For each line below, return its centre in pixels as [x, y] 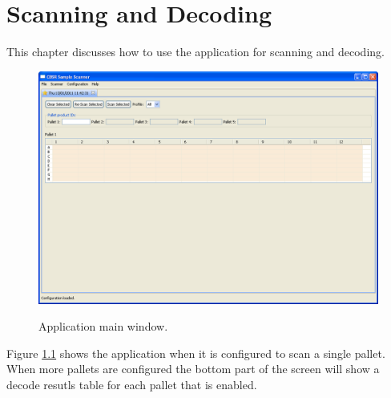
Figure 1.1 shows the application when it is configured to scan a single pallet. [196, 353]
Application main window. [103, 326]
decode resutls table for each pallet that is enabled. [132, 384]
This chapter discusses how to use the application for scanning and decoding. [195, 52]
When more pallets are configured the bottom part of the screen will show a [193, 369]
